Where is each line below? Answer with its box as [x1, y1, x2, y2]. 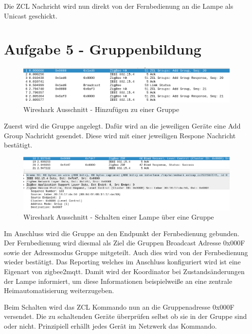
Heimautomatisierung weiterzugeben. [4, 285, 114, 296]
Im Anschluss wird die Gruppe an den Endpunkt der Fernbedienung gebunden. [4, 228, 239, 238]
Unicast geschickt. [4, 10, 57, 20]
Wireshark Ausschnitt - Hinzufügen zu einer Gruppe [23, 104, 180, 114]
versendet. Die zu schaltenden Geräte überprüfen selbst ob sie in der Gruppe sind [4, 311, 247, 321]
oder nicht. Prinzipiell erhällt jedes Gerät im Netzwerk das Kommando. [4, 321, 217, 331]
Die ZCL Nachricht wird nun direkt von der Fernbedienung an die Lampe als [4, 1, 234, 11]
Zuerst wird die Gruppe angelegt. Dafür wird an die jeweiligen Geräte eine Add [4, 120, 241, 130]
